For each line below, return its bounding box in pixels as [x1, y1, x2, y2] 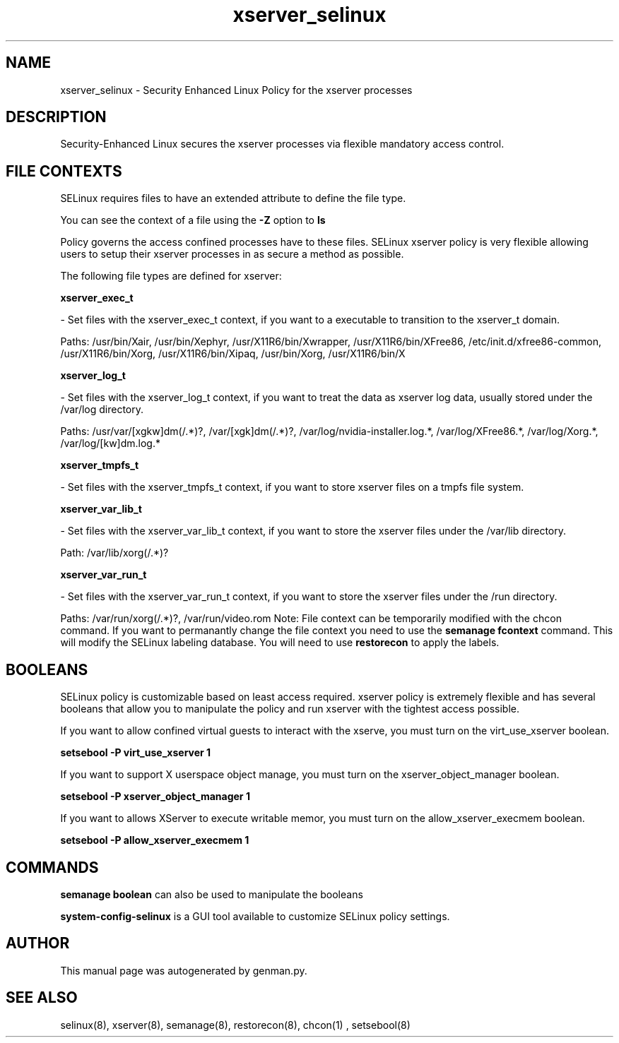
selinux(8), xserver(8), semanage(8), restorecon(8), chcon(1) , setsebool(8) [60, 1018, 411, 1031]
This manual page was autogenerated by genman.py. [60, 964, 307, 977]
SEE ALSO [6, 989, 78, 1007]
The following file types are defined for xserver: [60, 270, 282, 282]
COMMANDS [6, 858, 99, 876]
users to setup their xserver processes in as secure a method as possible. [60, 248, 404, 261]
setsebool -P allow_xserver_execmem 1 [60, 834, 249, 847]
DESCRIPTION [6, 108, 107, 126]
